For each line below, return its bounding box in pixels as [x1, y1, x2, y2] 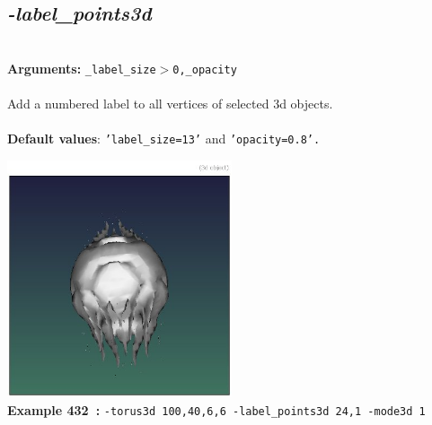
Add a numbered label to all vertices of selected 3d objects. [7, 94, 333, 113]
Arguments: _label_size [7, 58, 156, 77]
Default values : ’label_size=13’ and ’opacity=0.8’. [7, 129, 321, 148]
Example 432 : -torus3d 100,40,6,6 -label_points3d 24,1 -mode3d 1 [7, 401, 426, 420]
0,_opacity [172, 63, 237, 76]
